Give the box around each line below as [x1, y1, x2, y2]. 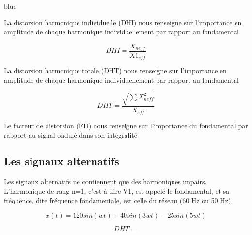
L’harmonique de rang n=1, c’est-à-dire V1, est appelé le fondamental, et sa [4, 186, 230, 196]
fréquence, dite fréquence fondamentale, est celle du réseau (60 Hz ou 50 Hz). [4, 195, 233, 205]
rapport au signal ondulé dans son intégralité [4, 130, 137, 140]
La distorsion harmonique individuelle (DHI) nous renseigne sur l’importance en [4, 17, 242, 27]
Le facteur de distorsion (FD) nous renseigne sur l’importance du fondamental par [4, 120, 248, 130]
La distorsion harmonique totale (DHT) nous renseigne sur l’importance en [4, 65, 227, 76]
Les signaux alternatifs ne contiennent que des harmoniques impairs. [4, 176, 207, 186]
